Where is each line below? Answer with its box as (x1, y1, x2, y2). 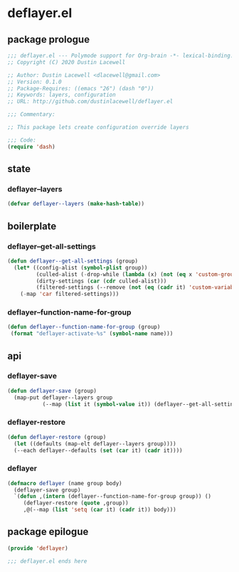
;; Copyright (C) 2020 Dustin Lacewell (7, 58, 126, 65)
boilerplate (7, 220, 57, 232)
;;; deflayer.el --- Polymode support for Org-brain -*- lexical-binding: (7, 52, 234, 59)
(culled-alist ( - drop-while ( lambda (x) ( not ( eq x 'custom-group (36, 270, 237, 278)
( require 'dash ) (7, 143, 55, 150)
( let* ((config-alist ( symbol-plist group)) (14, 264, 148, 271)
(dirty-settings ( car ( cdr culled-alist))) (36, 277, 167, 285)
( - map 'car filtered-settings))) (20, 290, 119, 298)
